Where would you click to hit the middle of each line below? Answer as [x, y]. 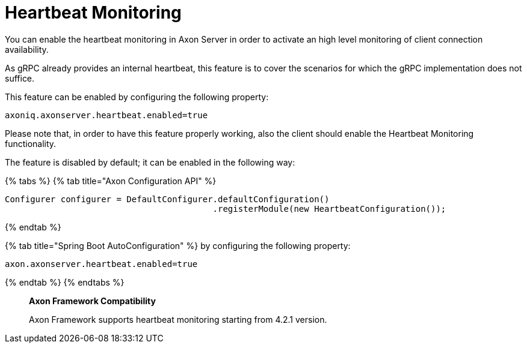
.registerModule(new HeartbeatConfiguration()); [329, 208]
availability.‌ [27, 49]
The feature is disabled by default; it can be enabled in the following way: [150, 162]
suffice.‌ [20, 78]
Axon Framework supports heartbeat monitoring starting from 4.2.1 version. [178, 319]
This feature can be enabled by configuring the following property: [137, 97]
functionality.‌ [31, 143]
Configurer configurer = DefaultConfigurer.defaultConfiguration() [167, 199]
